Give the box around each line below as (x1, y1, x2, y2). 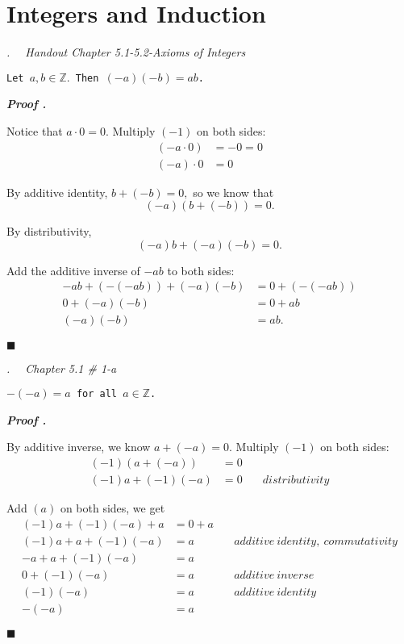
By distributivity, (6, 223, 92, 240)
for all (76, 388, 118, 400)
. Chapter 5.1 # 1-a (6, 359, 117, 376)
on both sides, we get (60, 500, 165, 516)
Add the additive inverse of (6, 261, 140, 278)
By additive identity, (6, 183, 108, 200)
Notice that (6, 122, 63, 139)
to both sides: (167, 261, 235, 278)
